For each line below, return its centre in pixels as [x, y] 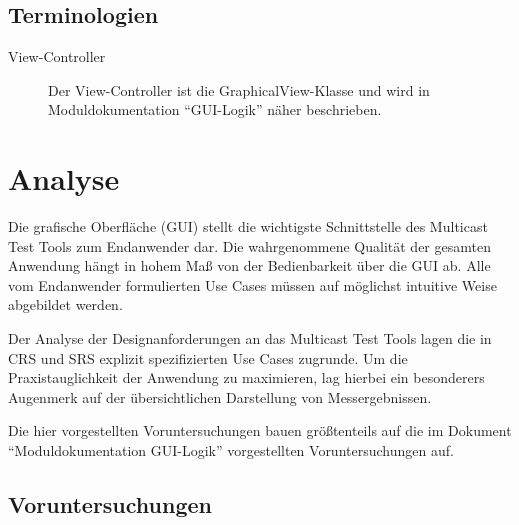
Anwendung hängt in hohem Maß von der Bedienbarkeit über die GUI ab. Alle [249, 265]
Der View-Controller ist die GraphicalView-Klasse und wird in [239, 89]
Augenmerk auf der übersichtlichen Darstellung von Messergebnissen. [220, 396]
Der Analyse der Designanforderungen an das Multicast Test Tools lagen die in [250, 338]
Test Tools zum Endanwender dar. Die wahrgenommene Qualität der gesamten [249, 245]
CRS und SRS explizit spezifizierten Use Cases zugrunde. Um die [208, 357]
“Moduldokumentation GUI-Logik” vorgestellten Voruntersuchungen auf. [231, 450]
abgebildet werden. [65, 304]
